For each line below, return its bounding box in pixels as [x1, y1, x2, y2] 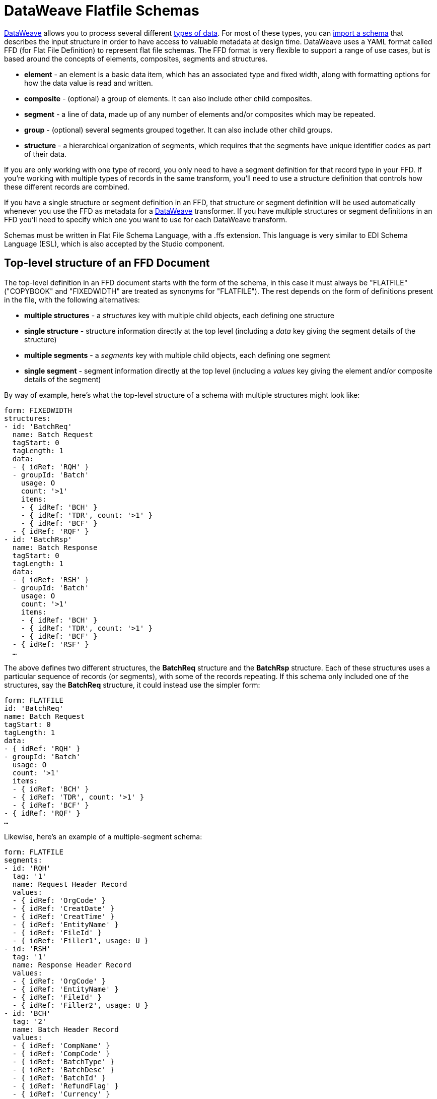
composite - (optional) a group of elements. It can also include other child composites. [24, 94, 312, 103]
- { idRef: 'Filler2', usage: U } [12, 1001, 149, 1009]
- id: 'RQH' [4, 864, 51, 872]
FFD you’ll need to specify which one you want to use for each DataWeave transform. [4, 215, 287, 224]
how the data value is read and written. [24, 78, 153, 87]
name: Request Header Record [12, 880, 127, 888]
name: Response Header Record [12, 960, 131, 969]
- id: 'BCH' [4, 1009, 51, 1017]
